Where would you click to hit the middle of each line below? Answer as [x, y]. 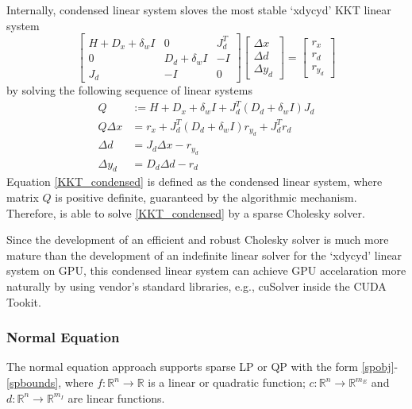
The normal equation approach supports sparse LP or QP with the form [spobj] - [202, 367]
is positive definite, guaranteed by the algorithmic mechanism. [206, 197]
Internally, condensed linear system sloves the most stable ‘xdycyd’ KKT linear [199, 10]
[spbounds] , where [50, 382]
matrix [23, 197]
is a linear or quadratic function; [227, 382]
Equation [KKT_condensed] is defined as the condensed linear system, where [194, 181]
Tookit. [24, 301]
